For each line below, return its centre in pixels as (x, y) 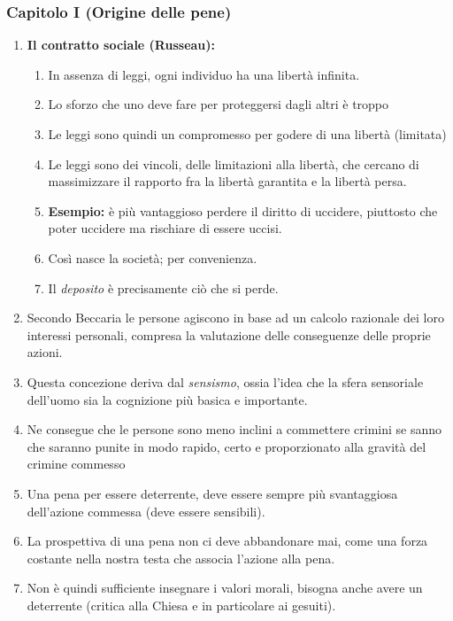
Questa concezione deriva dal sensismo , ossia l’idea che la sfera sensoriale (225, 381)
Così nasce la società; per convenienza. (153, 257)
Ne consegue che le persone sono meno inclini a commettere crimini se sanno (234, 429)
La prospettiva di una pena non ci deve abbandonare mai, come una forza (227, 541)
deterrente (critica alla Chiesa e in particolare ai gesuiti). (181, 605)
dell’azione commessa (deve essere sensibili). (146, 511)
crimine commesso (76, 464)
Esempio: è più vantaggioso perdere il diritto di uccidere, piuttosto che (243, 210)
